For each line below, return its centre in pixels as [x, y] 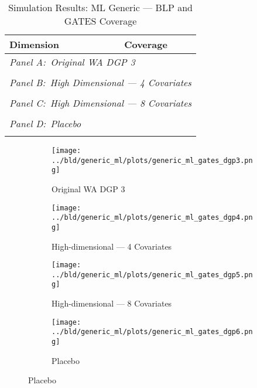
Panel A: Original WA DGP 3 [72, 62]
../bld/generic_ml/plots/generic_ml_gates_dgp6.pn [152, 332]
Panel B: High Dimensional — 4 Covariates [100, 82]
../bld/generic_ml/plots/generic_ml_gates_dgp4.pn [152, 218]
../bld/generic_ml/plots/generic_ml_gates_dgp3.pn [152, 160]
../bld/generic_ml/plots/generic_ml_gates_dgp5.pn [152, 275]
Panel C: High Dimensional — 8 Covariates [101, 103]
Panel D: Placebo [45, 123]
